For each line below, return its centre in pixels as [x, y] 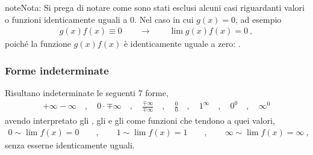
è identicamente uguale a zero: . [182, 44]
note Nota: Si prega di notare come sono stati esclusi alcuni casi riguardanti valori [155, 7]
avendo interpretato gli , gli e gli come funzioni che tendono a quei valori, [140, 120]
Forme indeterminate [57, 70]
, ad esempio [259, 19]
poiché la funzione [38, 44]
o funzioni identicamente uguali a [66, 19]
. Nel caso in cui [164, 19]
